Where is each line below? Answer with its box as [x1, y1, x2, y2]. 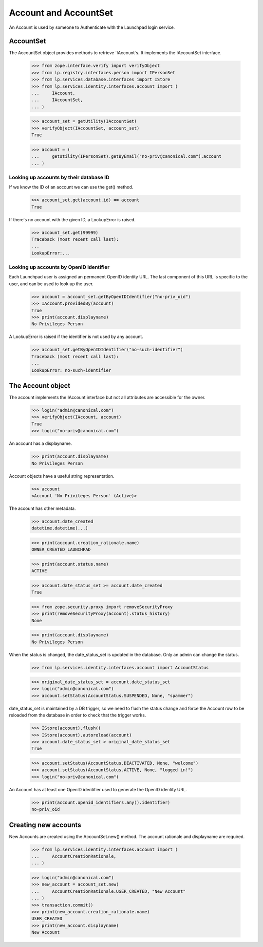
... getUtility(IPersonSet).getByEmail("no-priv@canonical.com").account [31, 154, 222, 159]
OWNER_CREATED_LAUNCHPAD [31, 547, 91, 552]
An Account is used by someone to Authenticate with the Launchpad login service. [9, 24, 175, 30]
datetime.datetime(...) [31, 526, 89, 531]
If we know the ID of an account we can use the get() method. [9, 184, 133, 190]
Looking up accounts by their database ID [9, 174, 110, 181]
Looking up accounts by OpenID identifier [9, 264, 110, 271]
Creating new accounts [9, 821, 81, 829]
